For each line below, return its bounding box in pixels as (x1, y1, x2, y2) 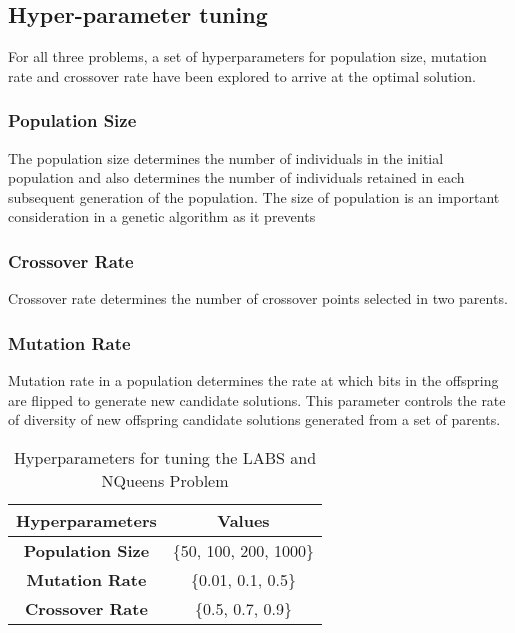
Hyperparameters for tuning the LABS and (14, 445, 317, 469)
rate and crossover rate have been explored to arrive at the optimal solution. (8, 65, 476, 86)
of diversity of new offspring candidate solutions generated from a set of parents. (8, 409, 501, 430)
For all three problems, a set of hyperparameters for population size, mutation (8, 46, 487, 67)
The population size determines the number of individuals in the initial (8, 147, 444, 168)
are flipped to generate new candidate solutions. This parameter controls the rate (8, 389, 506, 410)
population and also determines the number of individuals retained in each (8, 167, 465, 188)
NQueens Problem (101, 468, 229, 492)
